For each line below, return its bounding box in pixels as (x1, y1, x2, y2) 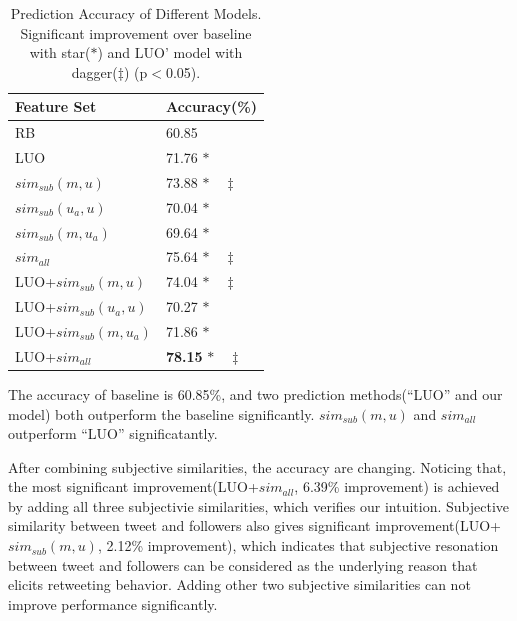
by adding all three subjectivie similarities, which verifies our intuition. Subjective (8, 495, 510, 516)
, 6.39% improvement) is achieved (294, 476, 500, 497)
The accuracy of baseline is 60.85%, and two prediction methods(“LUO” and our (8, 383, 503, 404)
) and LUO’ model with (97, 42, 243, 63)
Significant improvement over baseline (20, 22, 252, 43)
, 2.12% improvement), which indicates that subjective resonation (97, 535, 499, 556)
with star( (29, 42, 91, 63)
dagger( (71, 61, 118, 82)
